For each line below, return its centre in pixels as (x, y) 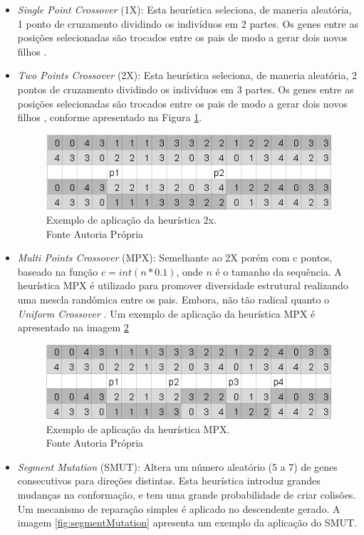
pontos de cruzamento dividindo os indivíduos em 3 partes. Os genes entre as (186, 89)
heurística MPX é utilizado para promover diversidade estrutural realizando (183, 285)
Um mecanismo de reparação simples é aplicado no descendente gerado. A (179, 508)
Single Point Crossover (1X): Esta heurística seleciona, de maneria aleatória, (184, 9)
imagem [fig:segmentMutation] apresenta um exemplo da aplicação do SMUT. (187, 523)
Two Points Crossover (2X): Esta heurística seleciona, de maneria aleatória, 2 (187, 75)
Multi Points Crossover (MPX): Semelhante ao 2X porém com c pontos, (175, 258)
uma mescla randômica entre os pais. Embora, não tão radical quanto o (173, 300)
